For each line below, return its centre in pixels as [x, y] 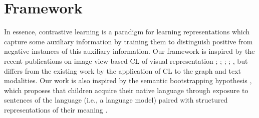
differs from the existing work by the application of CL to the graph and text [123, 70]
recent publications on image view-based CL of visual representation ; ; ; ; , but [126, 60]
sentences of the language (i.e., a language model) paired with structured [116, 100]
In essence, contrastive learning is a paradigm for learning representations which [127, 32]
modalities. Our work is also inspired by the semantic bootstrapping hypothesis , [128, 80]
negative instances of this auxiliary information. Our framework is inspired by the [129, 51]
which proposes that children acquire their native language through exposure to [126, 90]
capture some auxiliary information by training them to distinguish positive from [128, 41]
